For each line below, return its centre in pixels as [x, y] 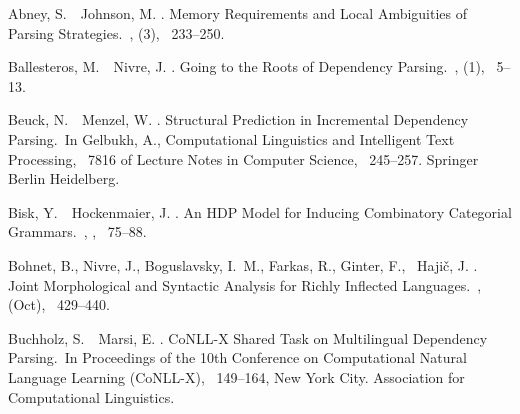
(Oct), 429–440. [59, 304]
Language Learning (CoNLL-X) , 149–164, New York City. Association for [236, 376]
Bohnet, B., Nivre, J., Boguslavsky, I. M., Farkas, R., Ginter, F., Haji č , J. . [243, 264]
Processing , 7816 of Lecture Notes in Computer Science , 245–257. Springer [243, 158]
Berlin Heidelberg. [64, 178]
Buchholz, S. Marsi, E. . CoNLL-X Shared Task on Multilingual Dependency [248, 337]
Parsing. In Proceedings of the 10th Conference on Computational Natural [237, 357]
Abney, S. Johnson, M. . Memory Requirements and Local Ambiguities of [238, 13]
